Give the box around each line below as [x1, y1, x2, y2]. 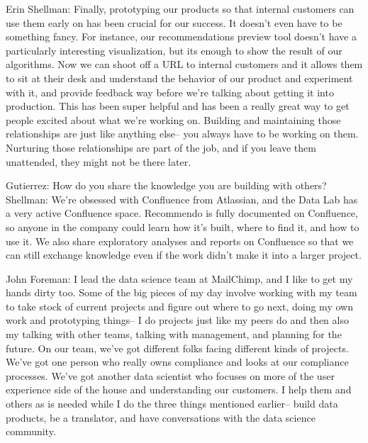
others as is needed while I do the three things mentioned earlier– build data [6, 396, 338, 411]
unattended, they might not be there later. [6, 154, 191, 169]
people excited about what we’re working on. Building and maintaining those [6, 112, 341, 127]
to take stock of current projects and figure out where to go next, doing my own [6, 298, 353, 313]
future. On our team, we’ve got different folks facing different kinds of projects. [6, 340, 349, 355]
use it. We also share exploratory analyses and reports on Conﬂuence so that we [6, 233, 354, 248]
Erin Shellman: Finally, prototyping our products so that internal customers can [6, 1, 355, 16]
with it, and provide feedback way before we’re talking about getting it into [6, 84, 334, 99]
